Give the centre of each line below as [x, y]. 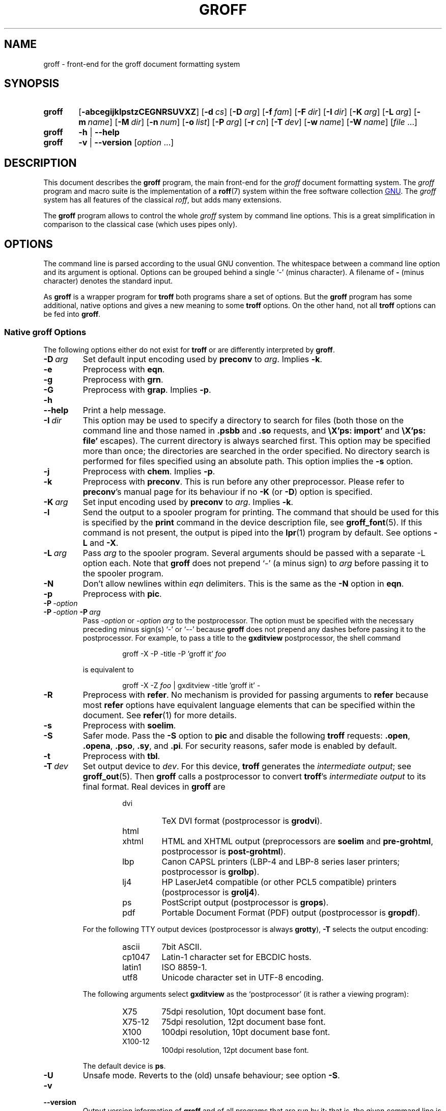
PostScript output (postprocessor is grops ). [245, 902]
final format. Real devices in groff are [154, 786]
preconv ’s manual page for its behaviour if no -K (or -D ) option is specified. [228, 491]
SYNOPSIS [32, 84]
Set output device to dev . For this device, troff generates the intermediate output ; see [247, 766]
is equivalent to [108, 669]
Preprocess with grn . [123, 379]
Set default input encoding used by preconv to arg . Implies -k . [202, 359]
